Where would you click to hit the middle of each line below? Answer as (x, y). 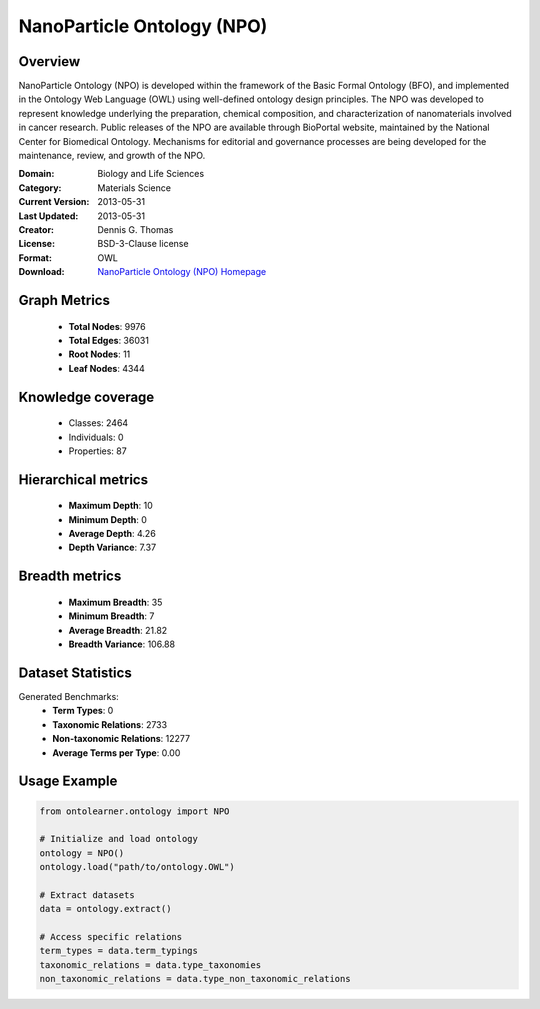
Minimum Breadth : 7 (111, 616)
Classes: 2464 (98, 423)
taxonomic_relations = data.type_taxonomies (150, 964)
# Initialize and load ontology (119, 839)
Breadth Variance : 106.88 (121, 644)
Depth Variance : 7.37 (112, 547)
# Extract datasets (87, 894)
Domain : (36, 174)
